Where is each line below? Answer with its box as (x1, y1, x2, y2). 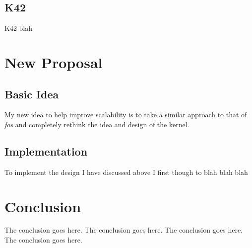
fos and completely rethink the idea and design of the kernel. (4, 119, 189, 129)
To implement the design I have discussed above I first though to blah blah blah (4, 166, 248, 177)
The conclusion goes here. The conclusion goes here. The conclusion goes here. (4, 225, 243, 235)
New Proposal (4, 52, 103, 72)
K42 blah (4, 23, 33, 33)
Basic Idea (4, 86, 59, 101)
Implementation (4, 143, 88, 159)
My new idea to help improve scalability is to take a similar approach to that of (4, 109, 247, 120)
